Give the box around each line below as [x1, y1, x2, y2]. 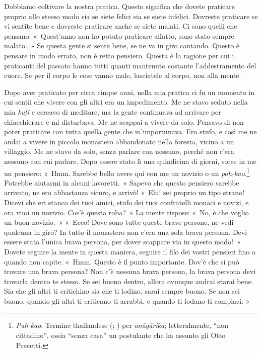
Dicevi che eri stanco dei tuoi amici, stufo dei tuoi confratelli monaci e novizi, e [4, 197, 249, 207]
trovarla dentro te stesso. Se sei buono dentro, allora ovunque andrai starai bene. [4, 276, 253, 286]
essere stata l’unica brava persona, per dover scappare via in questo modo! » [4, 236, 241, 247]
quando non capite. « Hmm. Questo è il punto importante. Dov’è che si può [4, 256, 239, 267]
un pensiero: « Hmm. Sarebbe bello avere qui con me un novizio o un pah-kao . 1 [4, 166, 250, 178]
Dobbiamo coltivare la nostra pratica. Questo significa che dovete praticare [4, 1, 235, 11]
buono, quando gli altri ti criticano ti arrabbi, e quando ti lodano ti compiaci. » [4, 295, 250, 306]
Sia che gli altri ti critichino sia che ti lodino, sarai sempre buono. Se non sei [4, 286, 240, 296]
